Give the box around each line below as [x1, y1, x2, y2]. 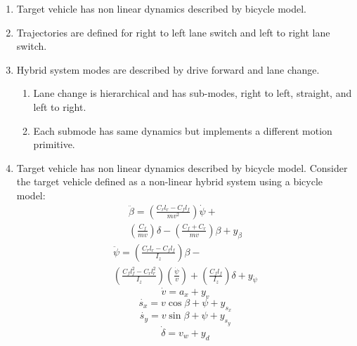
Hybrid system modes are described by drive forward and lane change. [16, 62, 320, 76]
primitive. [33, 137, 75, 152]
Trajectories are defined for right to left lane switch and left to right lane [16, 25, 330, 39]
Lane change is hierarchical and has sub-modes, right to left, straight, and [33, 86, 352, 100]
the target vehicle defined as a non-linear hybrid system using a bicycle [16, 174, 323, 189]
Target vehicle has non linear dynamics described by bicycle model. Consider [16, 160, 348, 175]
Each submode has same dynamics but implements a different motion [33, 123, 332, 138]
